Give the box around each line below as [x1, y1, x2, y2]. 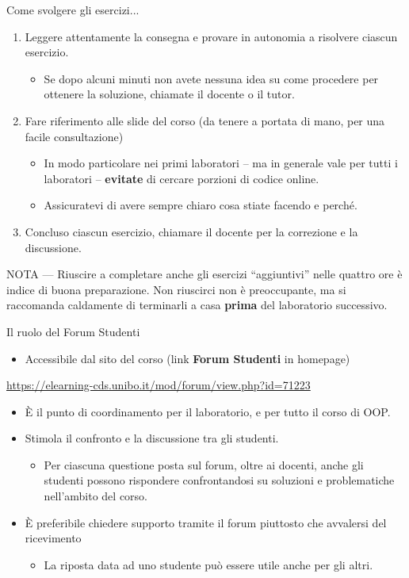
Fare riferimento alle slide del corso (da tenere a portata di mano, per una [25, 112, 385, 128]
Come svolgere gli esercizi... [6, 2, 140, 17]
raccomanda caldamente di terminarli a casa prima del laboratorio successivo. [6, 297, 388, 313]
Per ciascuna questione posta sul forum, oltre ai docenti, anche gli [44, 456, 364, 473]
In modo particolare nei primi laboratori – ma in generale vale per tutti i [44, 155, 398, 171]
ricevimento [25, 530, 82, 546]
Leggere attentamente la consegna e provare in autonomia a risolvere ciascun [25, 28, 398, 44]
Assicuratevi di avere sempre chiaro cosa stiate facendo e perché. [44, 197, 357, 213]
